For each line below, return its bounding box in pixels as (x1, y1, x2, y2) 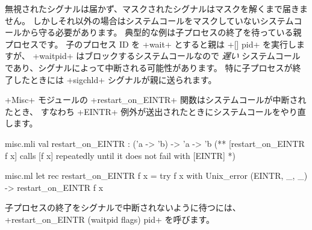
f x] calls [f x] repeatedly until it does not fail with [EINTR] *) (5, 149, 236, 161)
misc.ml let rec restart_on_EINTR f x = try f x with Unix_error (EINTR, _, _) (5, 169, 308, 182)
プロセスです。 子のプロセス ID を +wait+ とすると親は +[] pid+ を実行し (5, 37, 297, 50)
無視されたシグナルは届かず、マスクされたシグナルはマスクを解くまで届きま (5, 2, 308, 14)
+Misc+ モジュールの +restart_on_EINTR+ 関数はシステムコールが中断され (5, 93, 307, 106)
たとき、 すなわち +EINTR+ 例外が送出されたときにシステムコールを (5, 105, 281, 117)
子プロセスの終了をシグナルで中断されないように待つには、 (5, 201, 241, 214)
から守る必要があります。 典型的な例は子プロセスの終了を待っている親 (21, 26, 302, 39)
